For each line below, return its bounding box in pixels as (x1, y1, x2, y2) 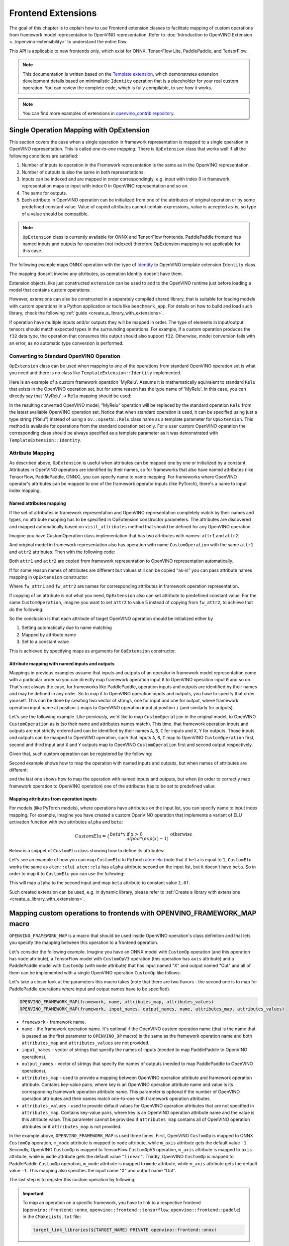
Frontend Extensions (9, 7, 97, 18)
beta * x (109, 831, 126, 837)
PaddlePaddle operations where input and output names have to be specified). (9, 986, 171, 992)
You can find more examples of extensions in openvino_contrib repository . (22, 110, 175, 117)
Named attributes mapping (9, 500, 66, 506)
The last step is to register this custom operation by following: (9, 1177, 136, 1183)
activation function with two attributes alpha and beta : (9, 819, 123, 825)
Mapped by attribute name (21, 631, 77, 637)
